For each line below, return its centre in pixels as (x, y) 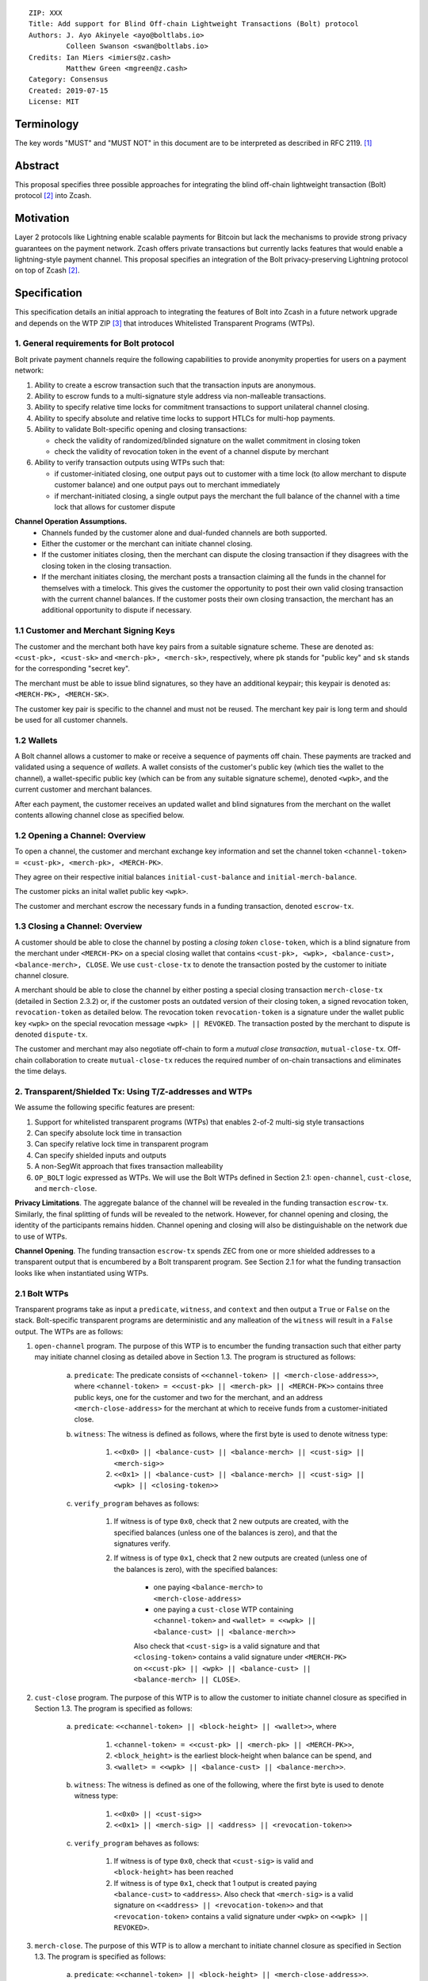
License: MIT (54, 102)
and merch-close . (66, 1189)
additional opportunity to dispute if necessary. (117, 610)
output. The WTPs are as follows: (69, 1331)
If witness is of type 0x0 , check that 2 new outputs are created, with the (231, 1521)
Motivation (42, 218)
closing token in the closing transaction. (107, 566)
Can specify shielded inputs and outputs (100, 1155)
